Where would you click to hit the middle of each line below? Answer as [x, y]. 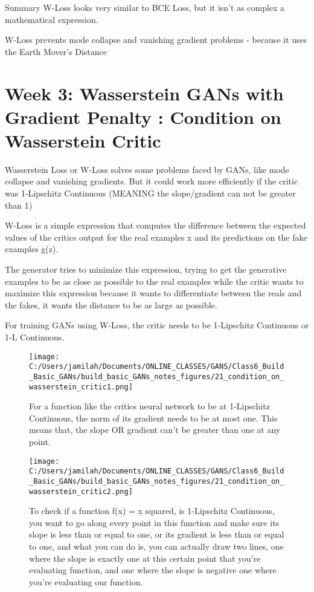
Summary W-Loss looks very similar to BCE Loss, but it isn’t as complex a [145, 7]
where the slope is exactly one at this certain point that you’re [145, 558]
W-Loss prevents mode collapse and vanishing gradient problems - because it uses [156, 40]
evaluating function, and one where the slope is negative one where [153, 570]
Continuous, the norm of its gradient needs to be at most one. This [153, 418]
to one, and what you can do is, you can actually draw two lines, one [156, 546]
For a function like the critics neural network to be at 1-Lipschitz [149, 406]
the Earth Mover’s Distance [56, 51]
